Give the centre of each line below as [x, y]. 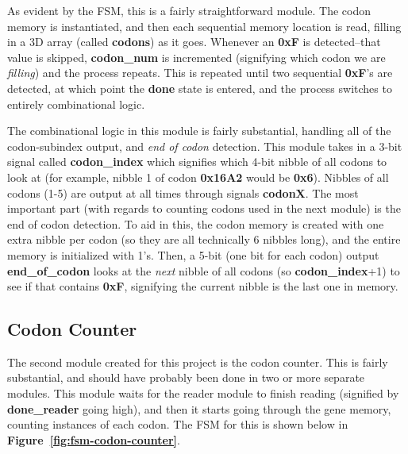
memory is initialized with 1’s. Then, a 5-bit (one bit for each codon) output [193, 254]
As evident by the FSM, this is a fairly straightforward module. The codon [189, 10]
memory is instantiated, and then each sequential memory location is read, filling [204, 26]
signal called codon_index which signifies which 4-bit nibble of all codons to [197, 162]
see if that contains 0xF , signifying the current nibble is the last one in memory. [203, 286]
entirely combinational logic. [76, 104]
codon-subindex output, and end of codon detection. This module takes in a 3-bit [205, 146]
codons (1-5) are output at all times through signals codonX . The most [183, 192]
